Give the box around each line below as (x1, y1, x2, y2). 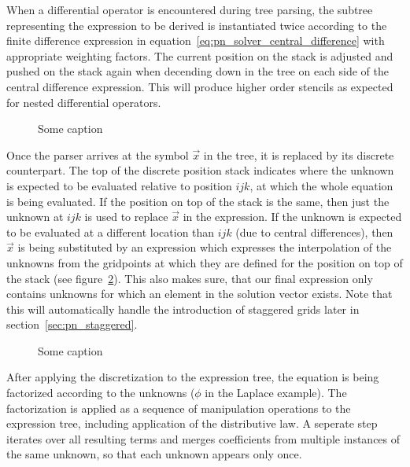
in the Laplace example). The (205, 384, 347, 401)
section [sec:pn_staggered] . (6, 316, 138, 333)
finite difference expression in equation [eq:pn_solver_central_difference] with (6, 32, 385, 49)
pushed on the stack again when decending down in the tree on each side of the (6, 63, 389, 79)
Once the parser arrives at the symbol (6, 146, 189, 163)
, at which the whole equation (249, 177, 393, 193)
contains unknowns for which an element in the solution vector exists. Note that (6, 285, 393, 302)
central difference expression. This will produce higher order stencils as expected (6, 78, 393, 94)
